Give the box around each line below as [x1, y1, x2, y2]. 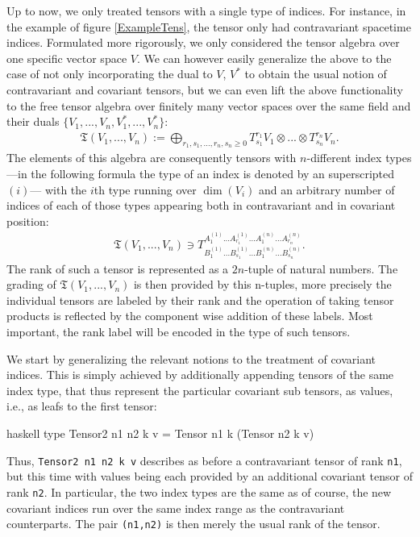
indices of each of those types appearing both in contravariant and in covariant [6, 197, 396, 214]
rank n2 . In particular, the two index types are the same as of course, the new [6, 483, 392, 500]
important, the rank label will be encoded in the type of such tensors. [6, 323, 351, 340]
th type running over [94, 181, 197, 198]
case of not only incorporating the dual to [6, 65, 213, 82]
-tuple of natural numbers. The [244, 260, 398, 277]
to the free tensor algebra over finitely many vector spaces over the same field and [6, 97, 411, 114]
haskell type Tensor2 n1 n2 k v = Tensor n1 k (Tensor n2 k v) [6, 425, 314, 442]
